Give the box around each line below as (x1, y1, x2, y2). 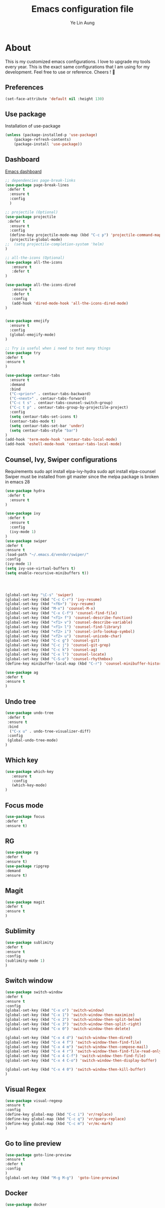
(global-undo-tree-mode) (7, 738, 58, 743)
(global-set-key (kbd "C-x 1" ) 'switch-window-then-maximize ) (5, 1012, 135, 1018)
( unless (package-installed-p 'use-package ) (5, 133, 98, 137)
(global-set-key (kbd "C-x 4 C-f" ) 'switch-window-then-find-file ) (5, 1053, 146, 1059)
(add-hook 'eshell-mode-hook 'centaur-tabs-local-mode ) (5, 442, 122, 447)
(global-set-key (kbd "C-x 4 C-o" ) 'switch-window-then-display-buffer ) (5, 1058, 157, 1063)
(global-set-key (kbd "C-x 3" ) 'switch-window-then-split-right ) (5, 1022, 141, 1027)
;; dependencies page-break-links (5, 178, 76, 183)
